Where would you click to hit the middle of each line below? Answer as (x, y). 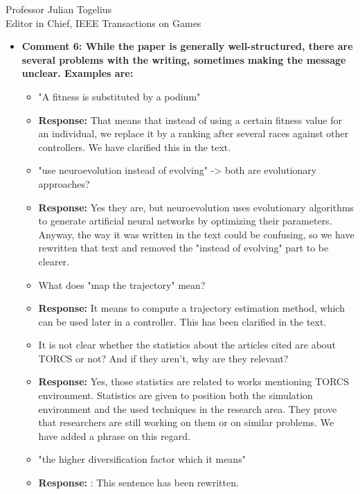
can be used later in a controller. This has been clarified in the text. (182, 321)
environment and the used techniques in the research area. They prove (188, 408)
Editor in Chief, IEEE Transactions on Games (103, 23)
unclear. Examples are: (78, 73)
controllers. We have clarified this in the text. (135, 147)
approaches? (64, 183)
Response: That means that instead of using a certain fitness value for (190, 120)
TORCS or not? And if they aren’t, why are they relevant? (163, 358)
